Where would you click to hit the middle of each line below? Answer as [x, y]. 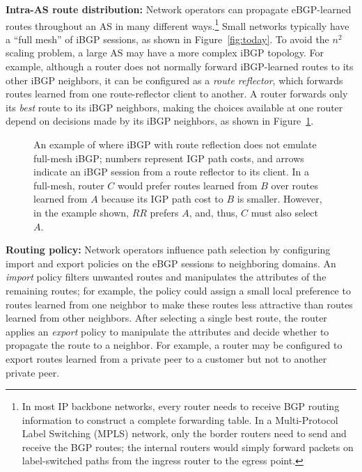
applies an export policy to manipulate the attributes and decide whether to [167, 331]
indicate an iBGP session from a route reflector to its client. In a [172, 172]
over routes [294, 185]
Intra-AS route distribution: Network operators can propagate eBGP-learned [179, 9]
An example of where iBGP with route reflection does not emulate [175, 144]
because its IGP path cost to [162, 199]
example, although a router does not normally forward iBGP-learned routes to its [180, 66]
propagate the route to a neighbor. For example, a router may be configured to [174, 345]
